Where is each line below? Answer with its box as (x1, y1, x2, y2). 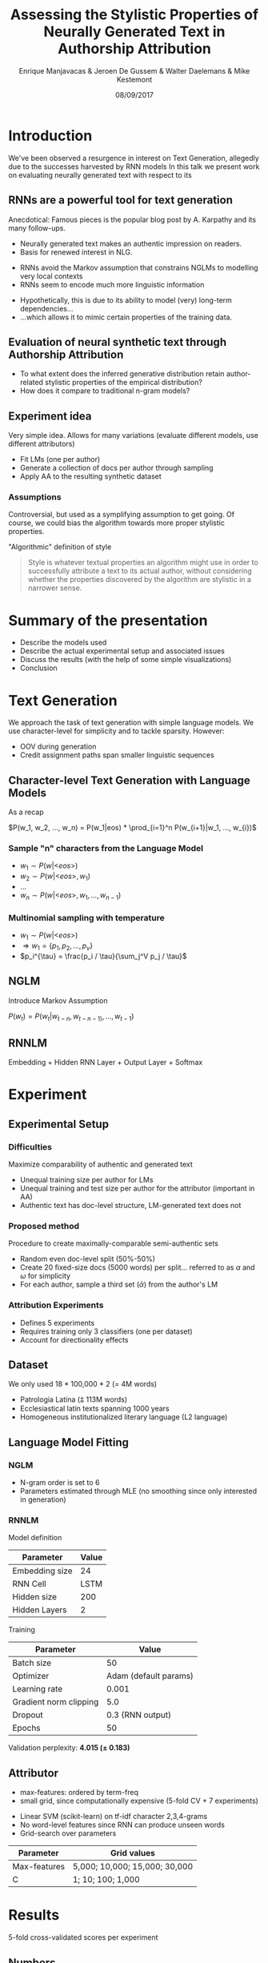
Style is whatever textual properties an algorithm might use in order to (27, 558, 258, 568)
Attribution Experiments (8, 1299, 104, 1311)
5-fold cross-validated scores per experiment (8, 1933, 158, 1942)
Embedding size (12, 1565, 74, 1576)
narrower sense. (27, 583, 82, 593)
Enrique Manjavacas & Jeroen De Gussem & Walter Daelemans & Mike (18, 66, 250, 75)
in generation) (19, 1495, 66, 1504)
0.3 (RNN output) (106, 1709, 172, 1720)
